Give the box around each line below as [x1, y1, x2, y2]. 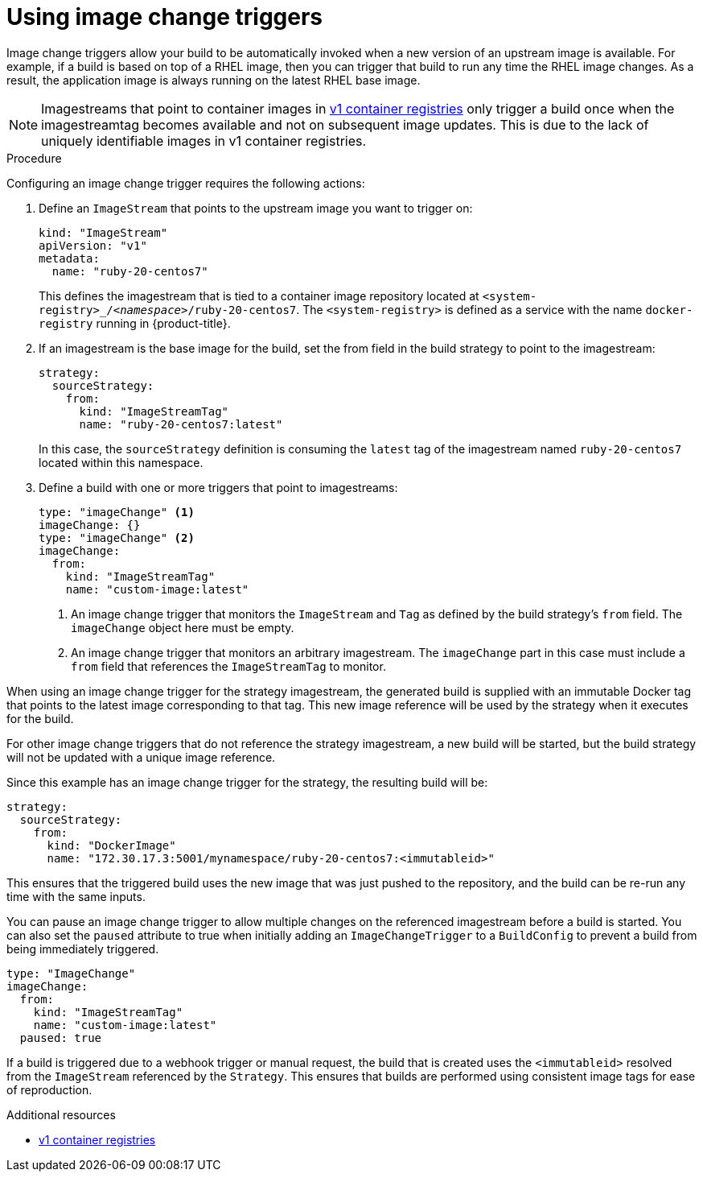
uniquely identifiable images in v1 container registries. [41, 132, 367, 149]
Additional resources [6, 1107, 116, 1122]
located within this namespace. [39, 455, 203, 469]
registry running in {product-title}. [39, 316, 231, 330]
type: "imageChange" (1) [39, 505, 195, 519]
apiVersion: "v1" [39, 238, 147, 252]
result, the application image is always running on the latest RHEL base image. [6, 72, 421, 87]
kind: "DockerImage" [47, 838, 176, 852]
